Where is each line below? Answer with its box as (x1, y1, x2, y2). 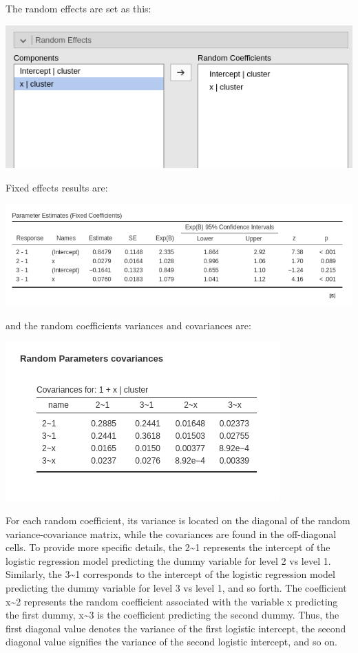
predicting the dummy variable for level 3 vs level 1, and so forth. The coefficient (6, 580, 347, 594)
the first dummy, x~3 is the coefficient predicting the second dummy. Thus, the (6, 608, 339, 622)
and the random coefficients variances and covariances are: (6, 318, 251, 332)
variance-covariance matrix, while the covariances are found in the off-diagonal (6, 526, 337, 541)
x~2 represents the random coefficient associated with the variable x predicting (6, 594, 338, 608)
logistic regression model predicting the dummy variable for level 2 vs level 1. (6, 553, 331, 568)
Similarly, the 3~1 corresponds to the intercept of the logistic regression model (6, 567, 335, 581)
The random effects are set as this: (6, 1, 151, 15)
